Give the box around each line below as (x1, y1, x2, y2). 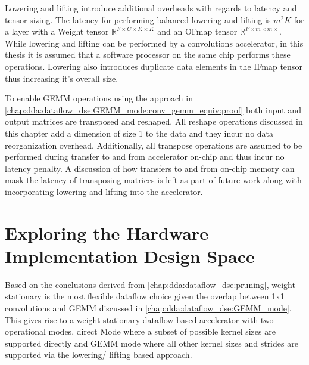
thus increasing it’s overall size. (5, 72, 118, 84)
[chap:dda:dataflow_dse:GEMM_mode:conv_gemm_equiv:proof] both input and (5, 103, 301, 116)
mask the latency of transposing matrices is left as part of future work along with (5, 174, 302, 186)
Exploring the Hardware (5, 220, 208, 245)
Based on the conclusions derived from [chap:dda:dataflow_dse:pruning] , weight (5, 278, 295, 290)
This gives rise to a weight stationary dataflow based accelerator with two (5, 313, 274, 326)
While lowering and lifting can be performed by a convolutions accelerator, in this (5, 36, 304, 49)
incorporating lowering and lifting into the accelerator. (5, 185, 203, 197)
